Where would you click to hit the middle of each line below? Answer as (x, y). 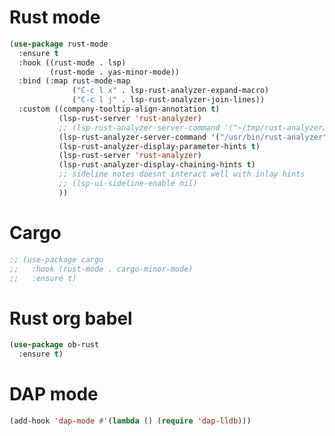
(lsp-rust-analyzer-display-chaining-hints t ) (157, 165)
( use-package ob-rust (54, 345)
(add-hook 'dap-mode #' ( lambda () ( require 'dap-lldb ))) (130, 421)
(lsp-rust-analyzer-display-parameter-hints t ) (159, 146)
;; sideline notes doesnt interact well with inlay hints (182, 174)
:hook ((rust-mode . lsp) (72, 62)
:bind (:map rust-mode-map (74, 81)
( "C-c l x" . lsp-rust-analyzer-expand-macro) (171, 91)
